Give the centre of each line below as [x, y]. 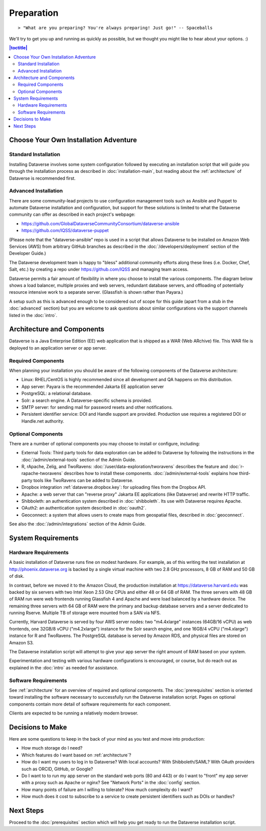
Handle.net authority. [43, 421]
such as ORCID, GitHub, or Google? [57, 769]
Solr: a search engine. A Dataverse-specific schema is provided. [87, 400]
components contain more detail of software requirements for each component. [90, 704]
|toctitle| [18, 48]
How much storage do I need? [52, 748]
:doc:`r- [237, 467]
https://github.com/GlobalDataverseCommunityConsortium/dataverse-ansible [100, 223]
